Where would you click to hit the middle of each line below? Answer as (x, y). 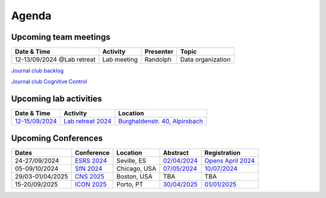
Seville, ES (131, 161)
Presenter (159, 52)
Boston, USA (134, 176)
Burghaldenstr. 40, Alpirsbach (161, 122)
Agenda (31, 16)
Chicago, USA (136, 169)
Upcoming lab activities (56, 99)
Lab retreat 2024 (88, 122)
